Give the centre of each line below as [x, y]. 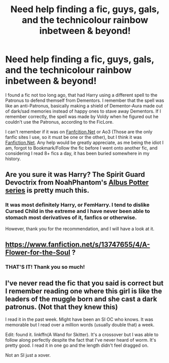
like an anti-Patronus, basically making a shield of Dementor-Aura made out [84, 105]
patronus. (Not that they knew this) [61, 307]
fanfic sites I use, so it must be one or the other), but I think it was [74, 137]
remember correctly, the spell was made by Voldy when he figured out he [82, 116]
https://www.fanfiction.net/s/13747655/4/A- [78, 245]
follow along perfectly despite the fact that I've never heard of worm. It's [81, 340]
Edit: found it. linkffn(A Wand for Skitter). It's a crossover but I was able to [82, 334]
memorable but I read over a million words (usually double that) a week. [80, 324]
